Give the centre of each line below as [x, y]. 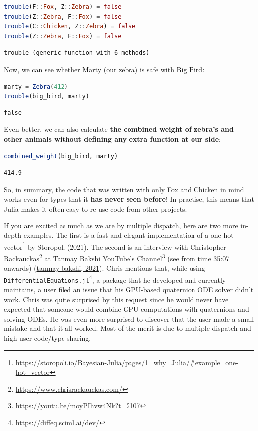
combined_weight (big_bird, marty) [61, 156]
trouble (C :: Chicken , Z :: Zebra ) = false [70, 27]
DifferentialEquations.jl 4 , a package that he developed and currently [115, 279]
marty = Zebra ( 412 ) [36, 86]
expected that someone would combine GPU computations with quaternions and [127, 309]
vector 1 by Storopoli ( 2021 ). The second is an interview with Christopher [115, 246]
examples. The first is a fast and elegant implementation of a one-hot [129, 235]
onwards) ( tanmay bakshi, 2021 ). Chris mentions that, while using [105, 268]
